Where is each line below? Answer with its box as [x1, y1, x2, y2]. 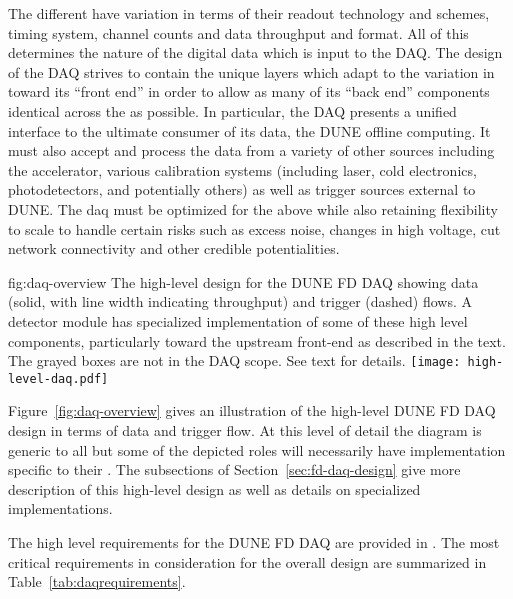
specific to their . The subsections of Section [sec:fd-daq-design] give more [8, 459, 461, 480]
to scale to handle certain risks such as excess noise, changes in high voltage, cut [8, 218, 501, 239]
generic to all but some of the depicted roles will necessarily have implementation [8, 439, 506, 460]
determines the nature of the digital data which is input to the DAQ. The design [8, 42, 503, 63]
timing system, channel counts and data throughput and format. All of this [8, 22, 469, 43]
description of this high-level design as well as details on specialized [8, 478, 421, 499]
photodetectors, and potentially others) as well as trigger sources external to [8, 179, 476, 200]
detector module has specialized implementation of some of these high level [8, 310, 468, 331]
